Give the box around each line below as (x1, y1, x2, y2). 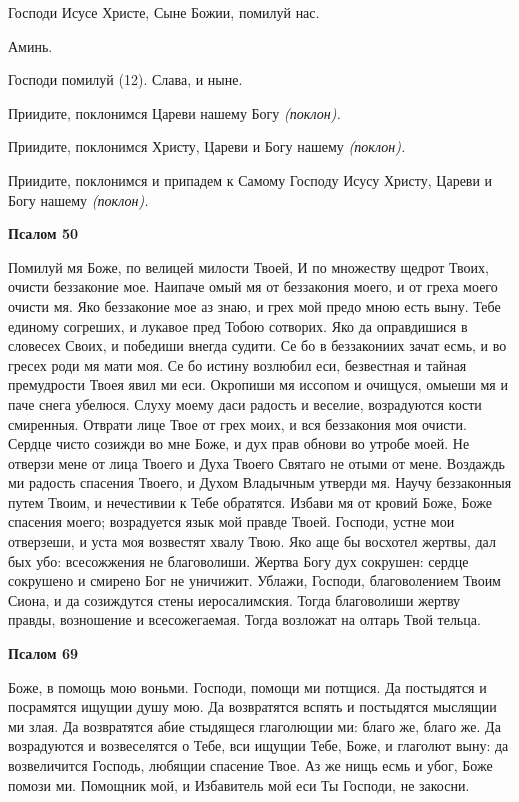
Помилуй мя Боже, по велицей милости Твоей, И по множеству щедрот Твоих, (8, 256, 489, 277)
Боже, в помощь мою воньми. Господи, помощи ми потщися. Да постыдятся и (8, 676, 487, 697)
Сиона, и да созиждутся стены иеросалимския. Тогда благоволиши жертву (8, 589, 461, 610)
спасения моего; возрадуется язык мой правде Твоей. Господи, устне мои (8, 511, 455, 532)
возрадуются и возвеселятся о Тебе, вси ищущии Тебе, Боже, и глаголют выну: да (8, 735, 509, 756)
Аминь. (8, 35, 53, 56)
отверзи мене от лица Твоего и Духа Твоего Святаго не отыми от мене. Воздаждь (8, 452, 505, 473)
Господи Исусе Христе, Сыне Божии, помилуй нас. (8, 2, 320, 22)
